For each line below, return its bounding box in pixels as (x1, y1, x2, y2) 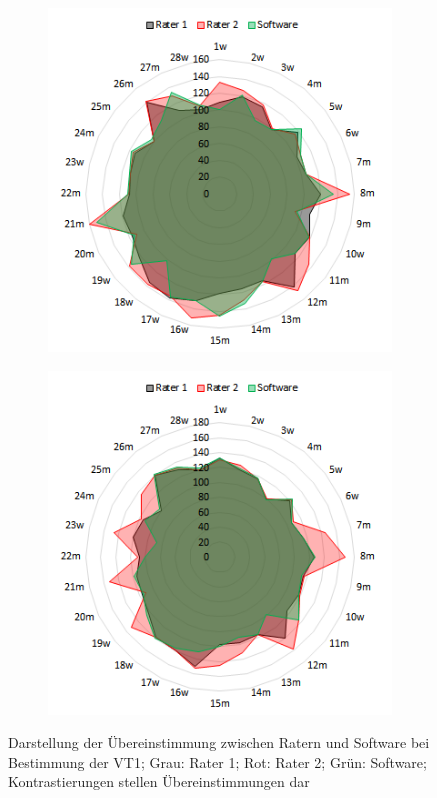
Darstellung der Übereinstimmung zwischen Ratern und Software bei (8, 732, 430, 753)
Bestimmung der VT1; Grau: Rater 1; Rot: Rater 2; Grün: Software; (8, 751, 427, 772)
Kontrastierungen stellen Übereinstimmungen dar (8, 771, 310, 792)
